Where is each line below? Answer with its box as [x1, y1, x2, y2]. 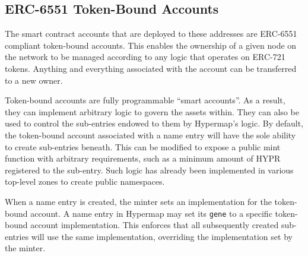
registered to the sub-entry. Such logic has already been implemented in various [5, 163, 294, 176]
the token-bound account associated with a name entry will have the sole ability [5, 128, 296, 141]
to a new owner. [5, 74, 63, 86]
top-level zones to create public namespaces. [5, 175, 165, 188]
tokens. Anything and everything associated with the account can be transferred [5, 62, 297, 74]
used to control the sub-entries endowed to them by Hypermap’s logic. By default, [5, 117, 304, 129]
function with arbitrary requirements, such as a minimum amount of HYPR [5, 152, 281, 165]
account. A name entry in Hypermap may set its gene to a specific [30, 207, 272, 219]
